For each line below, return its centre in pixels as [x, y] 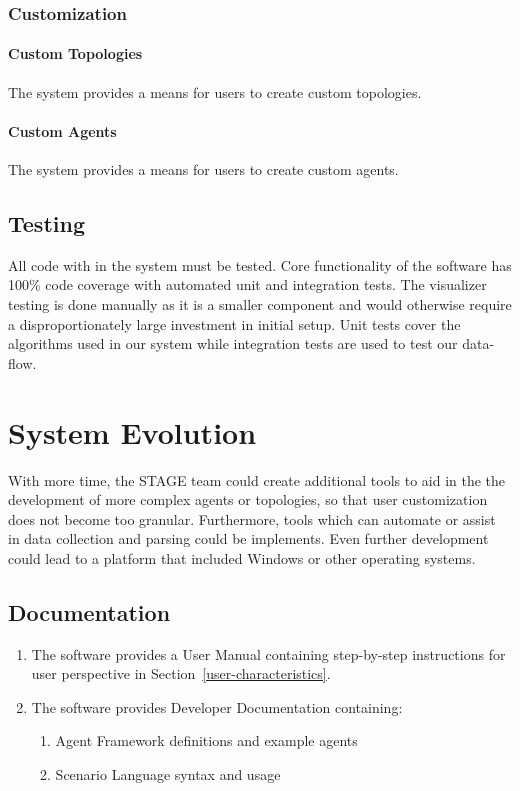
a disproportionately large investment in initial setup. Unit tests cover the [234, 323]
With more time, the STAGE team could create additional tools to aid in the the [257, 479]
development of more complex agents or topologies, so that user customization [248, 499]
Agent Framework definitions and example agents [206, 740]
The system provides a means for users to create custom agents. [203, 169]
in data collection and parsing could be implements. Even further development [248, 538]
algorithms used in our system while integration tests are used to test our [233, 343]
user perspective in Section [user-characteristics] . [181, 673]
